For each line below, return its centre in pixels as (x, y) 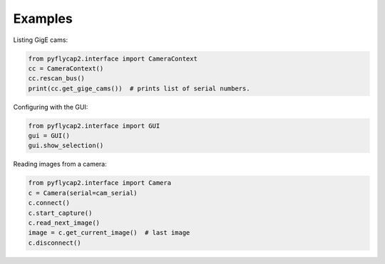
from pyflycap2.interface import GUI (94, 126)
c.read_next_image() (64, 223)
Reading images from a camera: (60, 164)
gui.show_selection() (66, 146)
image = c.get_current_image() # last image (109, 233)
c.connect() (49, 203)
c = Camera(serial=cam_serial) (83, 193)
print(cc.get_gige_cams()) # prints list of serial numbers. (139, 88)
